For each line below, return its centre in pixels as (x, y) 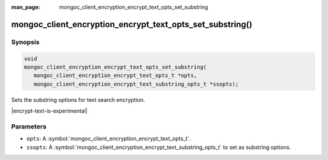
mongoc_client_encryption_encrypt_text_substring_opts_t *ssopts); (136, 84)
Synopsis (25, 42)
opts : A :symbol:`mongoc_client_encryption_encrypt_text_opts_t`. (109, 139)
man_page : (26, 7)
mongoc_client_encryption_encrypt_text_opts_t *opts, (115, 75)
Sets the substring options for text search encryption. (78, 99)
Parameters (29, 126)
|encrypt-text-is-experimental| (50, 111)
